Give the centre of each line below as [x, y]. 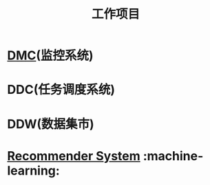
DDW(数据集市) [51, 124]
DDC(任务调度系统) [61, 90]
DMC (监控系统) [51, 56]
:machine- [173, 156]
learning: [33, 171]
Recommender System [74, 156]
